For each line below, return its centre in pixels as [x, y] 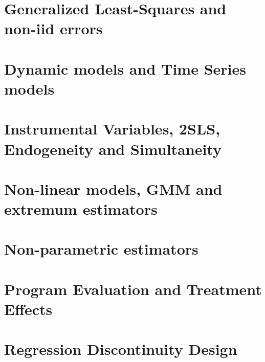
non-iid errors [53, 28]
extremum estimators [81, 209]
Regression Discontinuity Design [121, 349]
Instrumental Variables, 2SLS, [112, 129]
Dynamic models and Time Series [125, 68]
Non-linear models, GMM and [113, 188]
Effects [28, 309]
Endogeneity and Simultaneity [113, 149]
